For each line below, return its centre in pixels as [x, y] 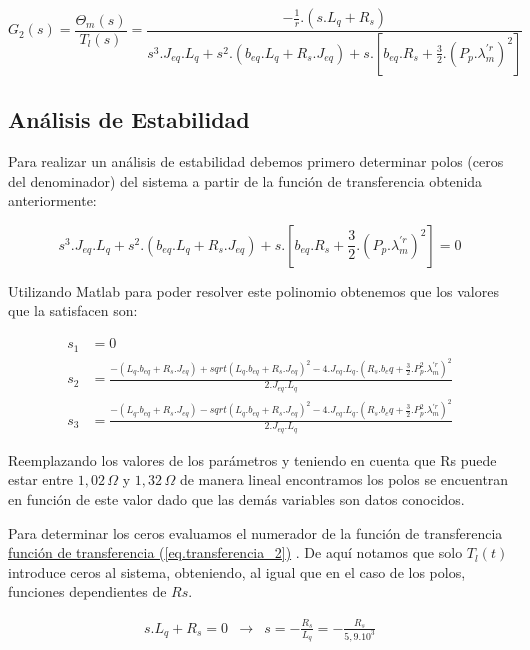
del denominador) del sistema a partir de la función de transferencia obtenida [245, 180]
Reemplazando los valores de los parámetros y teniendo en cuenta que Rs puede [252, 459]
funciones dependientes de [87, 591]
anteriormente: [52, 200]
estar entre [41, 479]
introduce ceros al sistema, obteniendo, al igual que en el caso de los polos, [237, 571]
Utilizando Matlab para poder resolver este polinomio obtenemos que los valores [253, 290]
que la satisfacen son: [73, 310]
